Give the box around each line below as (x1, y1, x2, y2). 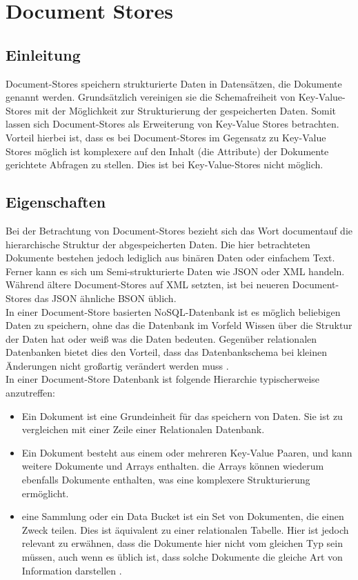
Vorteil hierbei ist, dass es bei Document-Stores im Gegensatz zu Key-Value (6, 130, 326, 144)
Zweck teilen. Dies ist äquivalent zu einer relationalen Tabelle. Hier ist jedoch (21, 522, 349, 537)
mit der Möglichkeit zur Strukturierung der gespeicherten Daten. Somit (34, 103, 337, 117)
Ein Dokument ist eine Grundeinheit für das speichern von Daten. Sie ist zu (21, 408, 343, 423)
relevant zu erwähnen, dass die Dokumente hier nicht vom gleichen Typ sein (21, 536, 344, 550)
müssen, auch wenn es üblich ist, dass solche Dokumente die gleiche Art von (21, 550, 343, 563)
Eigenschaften (6, 191, 106, 212)
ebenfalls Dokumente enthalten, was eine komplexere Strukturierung (21, 472, 310, 487)
